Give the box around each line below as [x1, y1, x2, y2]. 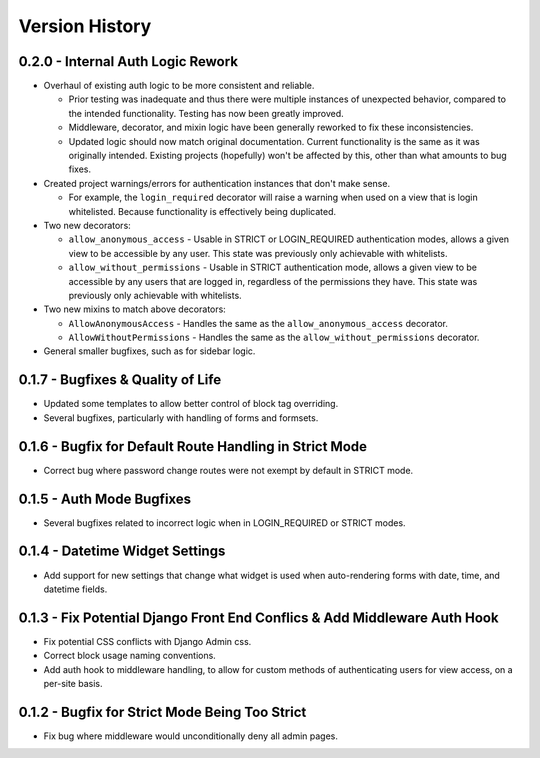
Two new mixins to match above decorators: [43, 303, 227, 315]
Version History [18, 15, 152, 37]
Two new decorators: [43, 219, 132, 231]
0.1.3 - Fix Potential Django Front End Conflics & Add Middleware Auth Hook [18, 609, 499, 626]
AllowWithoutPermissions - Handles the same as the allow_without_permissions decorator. [68, 331, 480, 344]
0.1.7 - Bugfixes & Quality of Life [18, 371, 222, 389]
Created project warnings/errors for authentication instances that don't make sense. [43, 177, 390, 189]
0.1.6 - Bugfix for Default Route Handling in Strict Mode [18, 438, 368, 455]
